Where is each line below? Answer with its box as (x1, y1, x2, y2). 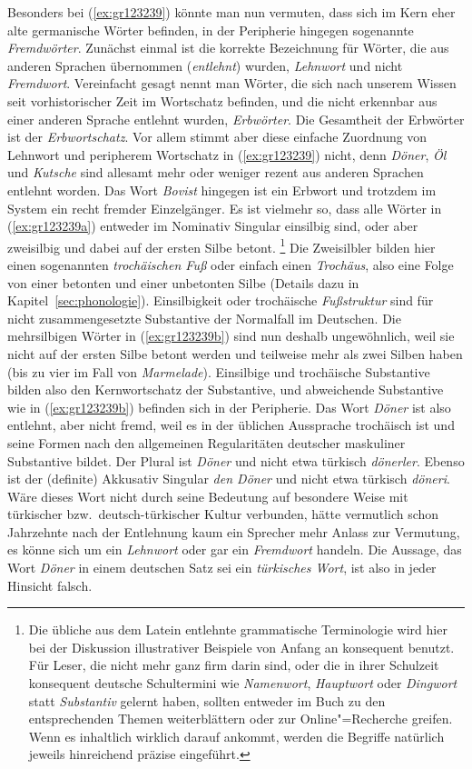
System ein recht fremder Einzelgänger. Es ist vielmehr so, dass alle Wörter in (7, 198, 442, 217)
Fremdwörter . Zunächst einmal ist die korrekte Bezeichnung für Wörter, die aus (7, 38, 449, 57)
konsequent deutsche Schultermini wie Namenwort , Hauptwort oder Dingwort (28, 674, 457, 693)
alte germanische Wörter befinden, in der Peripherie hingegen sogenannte (7, 20, 414, 39)
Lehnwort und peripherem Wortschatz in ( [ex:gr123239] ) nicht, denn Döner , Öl (7, 145, 447, 164)
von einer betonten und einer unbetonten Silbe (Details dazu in (7, 273, 359, 292)
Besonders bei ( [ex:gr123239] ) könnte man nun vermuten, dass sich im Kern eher (7, 3, 456, 21)
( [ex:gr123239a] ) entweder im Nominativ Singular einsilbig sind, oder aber (7, 216, 418, 235)
